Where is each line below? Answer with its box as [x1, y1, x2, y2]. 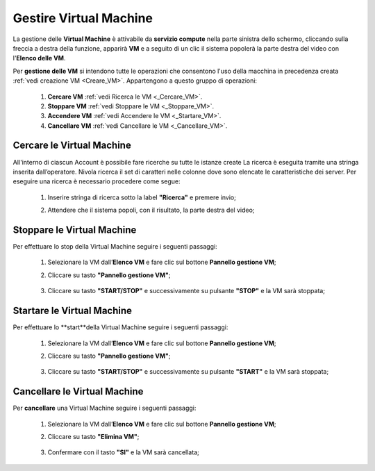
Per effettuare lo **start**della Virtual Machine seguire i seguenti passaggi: [12, 323, 228, 331]
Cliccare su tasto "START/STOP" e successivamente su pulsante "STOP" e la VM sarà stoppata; [47, 287, 326, 295]
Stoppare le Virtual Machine [12, 224, 137, 235]
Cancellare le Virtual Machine [12, 386, 144, 397]
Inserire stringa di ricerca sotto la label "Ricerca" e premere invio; [47, 193, 236, 201]
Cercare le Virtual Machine [12, 140, 131, 151]
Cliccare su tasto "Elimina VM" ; [47, 432, 140, 440]
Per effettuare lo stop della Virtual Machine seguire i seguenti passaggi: [12, 242, 218, 251]
